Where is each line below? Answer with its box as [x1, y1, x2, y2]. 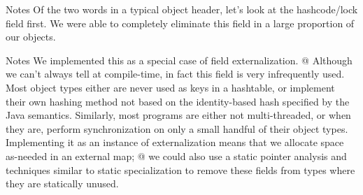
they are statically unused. [6, 176, 119, 191]
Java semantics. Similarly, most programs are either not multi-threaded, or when [6, 108, 351, 122]
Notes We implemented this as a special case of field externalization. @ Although [6, 52, 353, 67]
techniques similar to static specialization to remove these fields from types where [6, 162, 355, 177]
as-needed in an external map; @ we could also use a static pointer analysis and [6, 148, 347, 163]
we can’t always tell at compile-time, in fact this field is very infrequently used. [6, 66, 345, 81]
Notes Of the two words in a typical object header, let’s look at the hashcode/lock [6, 2, 358, 16]
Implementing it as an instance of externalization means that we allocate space [6, 135, 344, 150]
